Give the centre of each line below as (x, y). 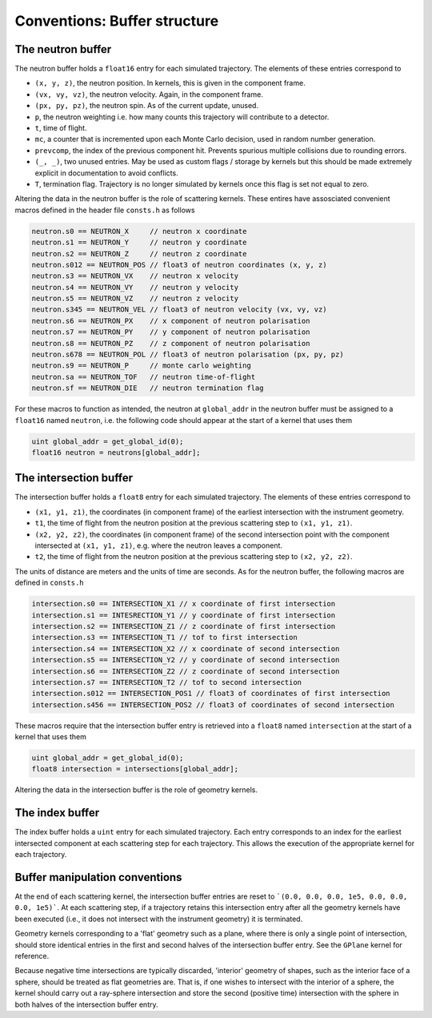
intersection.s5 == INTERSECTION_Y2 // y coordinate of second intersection (186, 660)
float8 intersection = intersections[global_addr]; (135, 769)
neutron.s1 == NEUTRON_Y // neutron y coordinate (139, 243)
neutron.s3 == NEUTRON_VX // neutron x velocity (135, 276)
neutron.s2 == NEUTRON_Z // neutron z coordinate (139, 253)
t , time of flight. (61, 128)
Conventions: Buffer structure (117, 21)
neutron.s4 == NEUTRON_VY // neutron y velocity (135, 287)
